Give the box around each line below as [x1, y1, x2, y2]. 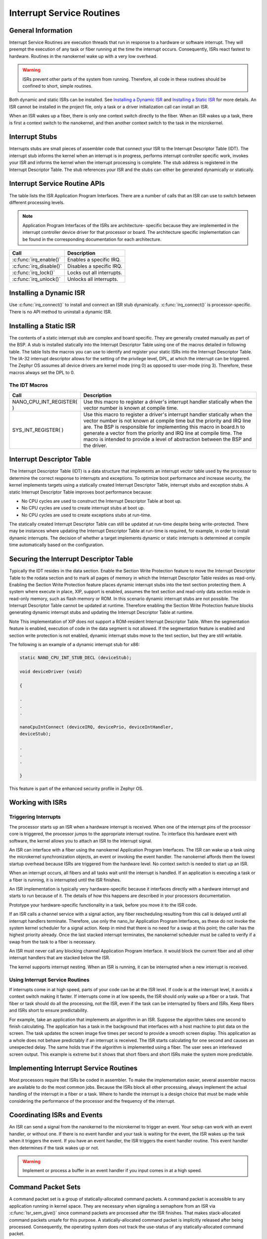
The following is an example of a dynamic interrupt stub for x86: [9, 642, 140, 648]
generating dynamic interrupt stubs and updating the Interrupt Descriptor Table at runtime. [9, 610, 194, 616]
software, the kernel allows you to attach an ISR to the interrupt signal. [9, 838, 153, 844]
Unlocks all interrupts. [67, 276, 119, 282]
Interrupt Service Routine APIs [9, 179, 105, 188]
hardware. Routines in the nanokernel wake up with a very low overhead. [9, 53, 158, 59]
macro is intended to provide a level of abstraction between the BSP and [83, 436, 252, 443]
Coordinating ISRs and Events [9, 1111, 103, 1120]
